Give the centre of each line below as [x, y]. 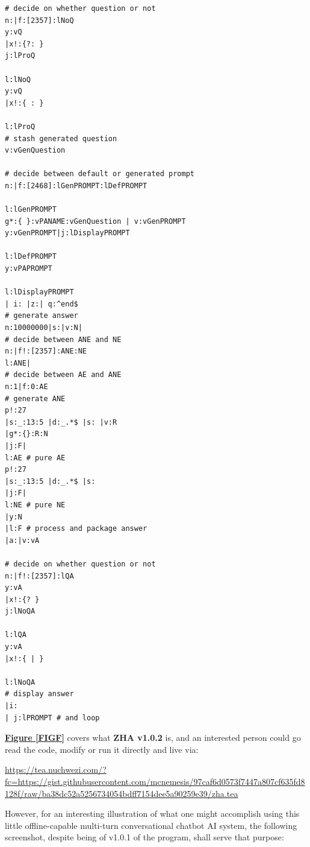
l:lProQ [20, 126]
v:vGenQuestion [35, 151]
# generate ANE [35, 398]
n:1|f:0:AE [26, 387]
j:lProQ [20, 56]
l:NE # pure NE [35, 505]
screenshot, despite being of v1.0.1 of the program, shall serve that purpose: [144, 837]
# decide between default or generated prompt [100, 174]
